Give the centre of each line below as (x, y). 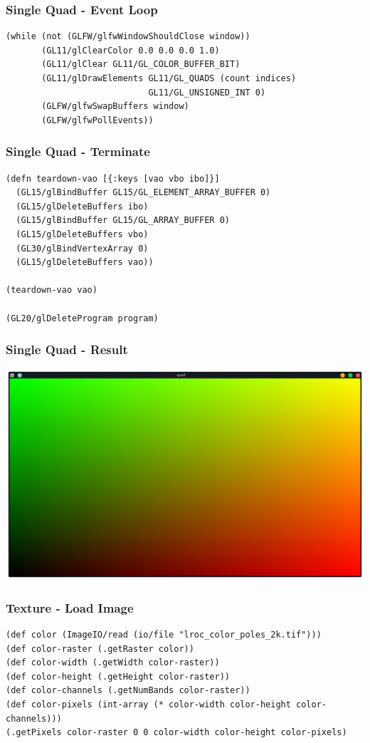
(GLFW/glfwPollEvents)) (97, 120)
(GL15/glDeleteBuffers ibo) (82, 206)
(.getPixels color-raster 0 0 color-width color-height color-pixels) (176, 733)
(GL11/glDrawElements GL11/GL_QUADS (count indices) (169, 78)
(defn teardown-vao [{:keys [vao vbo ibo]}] (113, 178)
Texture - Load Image (70, 607)
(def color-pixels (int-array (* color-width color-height (148, 704)
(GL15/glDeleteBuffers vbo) (82, 234)
